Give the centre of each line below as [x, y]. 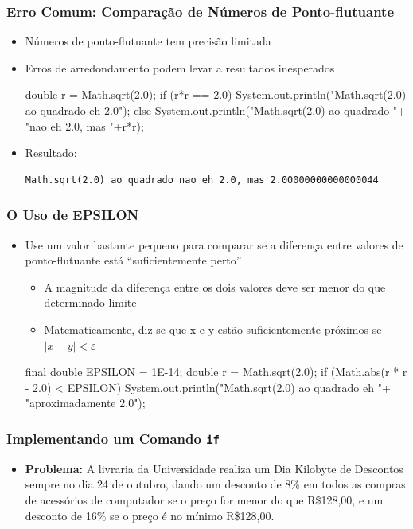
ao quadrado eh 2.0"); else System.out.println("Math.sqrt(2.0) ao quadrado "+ [215, 110]
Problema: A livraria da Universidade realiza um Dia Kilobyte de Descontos [214, 468]
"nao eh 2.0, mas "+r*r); [84, 125]
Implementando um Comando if [113, 438]
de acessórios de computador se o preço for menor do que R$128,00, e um [204, 499]
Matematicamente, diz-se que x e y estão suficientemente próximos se [213, 329]
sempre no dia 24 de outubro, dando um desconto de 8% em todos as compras [215, 484]
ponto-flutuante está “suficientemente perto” [133, 260]
